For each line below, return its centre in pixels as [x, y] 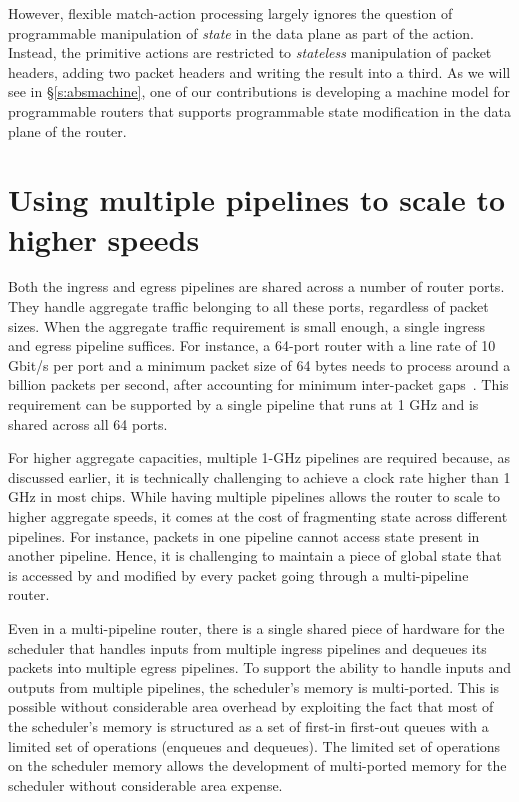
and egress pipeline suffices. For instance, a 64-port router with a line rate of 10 [252, 345]
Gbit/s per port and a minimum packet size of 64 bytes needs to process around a [259, 364]
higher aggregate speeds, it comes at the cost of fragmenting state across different [258, 516]
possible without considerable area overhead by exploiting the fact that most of [251, 706]
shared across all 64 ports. [88, 423]
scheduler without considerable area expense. [145, 784]
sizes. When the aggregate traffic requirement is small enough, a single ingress [247, 325]
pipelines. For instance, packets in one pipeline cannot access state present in [244, 535]
